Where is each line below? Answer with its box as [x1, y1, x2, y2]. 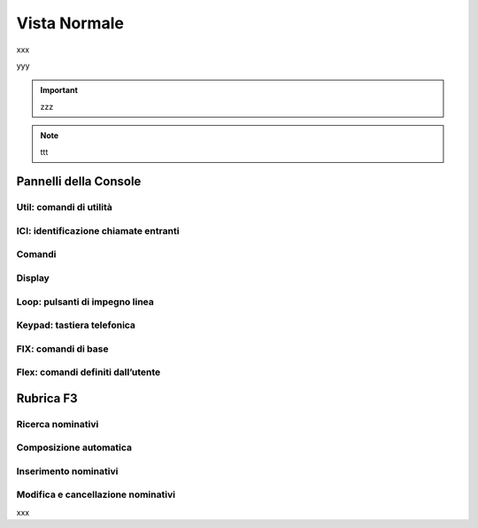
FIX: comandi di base [16, 342, 109, 354]
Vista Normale [16, 13, 124, 33]
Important [40, 85, 79, 96]
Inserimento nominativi [16, 465, 119, 478]
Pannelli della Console [16, 174, 142, 190]
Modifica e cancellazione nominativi [16, 488, 176, 501]
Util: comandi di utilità [16, 201, 112, 214]
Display [16, 271, 50, 283]
